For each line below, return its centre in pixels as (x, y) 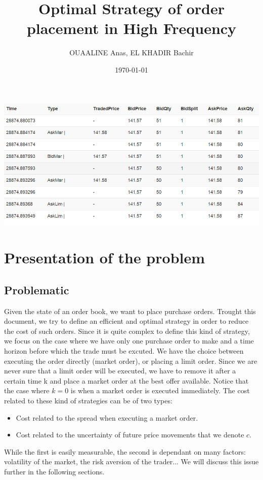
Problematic (37, 289)
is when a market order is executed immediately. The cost (160, 390)
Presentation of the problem (105, 258)
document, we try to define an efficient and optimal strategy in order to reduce (126, 321)
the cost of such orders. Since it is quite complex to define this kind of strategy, (127, 331)
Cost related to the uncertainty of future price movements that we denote (130, 435)
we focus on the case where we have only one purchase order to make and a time (129, 341)
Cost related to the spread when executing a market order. (107, 417)
